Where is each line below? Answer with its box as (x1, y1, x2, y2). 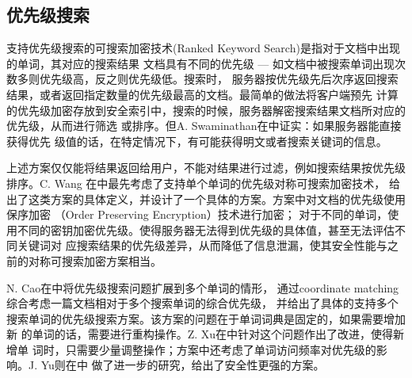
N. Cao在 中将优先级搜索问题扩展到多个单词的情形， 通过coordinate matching (6, 279, 399, 296)
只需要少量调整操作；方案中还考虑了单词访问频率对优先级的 (65, 341, 376, 357)
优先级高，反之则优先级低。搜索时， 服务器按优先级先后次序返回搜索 (39, 71, 399, 87)
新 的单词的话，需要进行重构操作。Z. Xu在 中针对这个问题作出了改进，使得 (6, 326, 394, 342)
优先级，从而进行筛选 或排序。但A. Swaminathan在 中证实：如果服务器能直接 (6, 117, 402, 134)
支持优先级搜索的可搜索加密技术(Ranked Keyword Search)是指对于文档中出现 (6, 40, 400, 56)
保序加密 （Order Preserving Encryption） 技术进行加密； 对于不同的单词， (6, 206, 388, 223)
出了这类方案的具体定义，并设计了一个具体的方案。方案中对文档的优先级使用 (6, 190, 406, 207)
